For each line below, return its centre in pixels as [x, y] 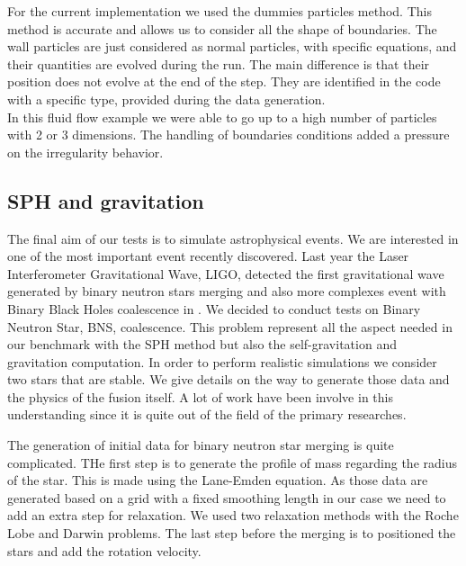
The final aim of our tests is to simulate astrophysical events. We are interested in [233, 238]
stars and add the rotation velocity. [104, 550]
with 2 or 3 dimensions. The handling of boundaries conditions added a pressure [229, 135]
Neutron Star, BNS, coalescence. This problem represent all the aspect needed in [230, 326]
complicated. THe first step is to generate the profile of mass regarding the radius [232, 462]
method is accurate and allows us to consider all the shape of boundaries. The [222, 28]
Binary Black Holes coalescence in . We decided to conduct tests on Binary [214, 308]
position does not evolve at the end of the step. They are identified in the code [224, 81]
